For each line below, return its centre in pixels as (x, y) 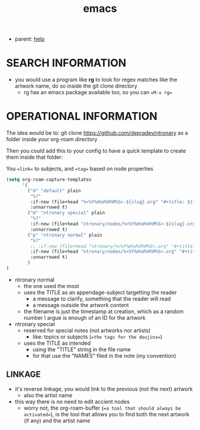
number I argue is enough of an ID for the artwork (85, 317)
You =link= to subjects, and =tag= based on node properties (80, 169)
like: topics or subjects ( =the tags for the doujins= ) (97, 336)
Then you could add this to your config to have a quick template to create (96, 151)
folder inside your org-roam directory (52, 140)
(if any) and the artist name (57, 420)
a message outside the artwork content (81, 305)
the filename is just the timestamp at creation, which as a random (104, 311)
